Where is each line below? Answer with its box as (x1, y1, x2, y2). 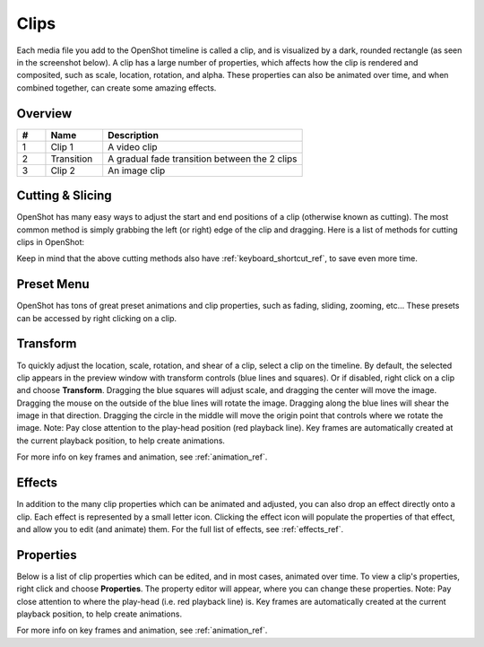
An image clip (108, 164, 166, 177)
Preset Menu (16, 276, 90, 292)
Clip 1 (50, 140, 73, 153)
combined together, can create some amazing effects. (16, 82, 217, 93)
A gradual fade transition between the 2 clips (108, 153, 298, 165)
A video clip (108, 140, 158, 153)
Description (108, 128, 159, 141)
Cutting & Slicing (16, 188, 112, 204)
